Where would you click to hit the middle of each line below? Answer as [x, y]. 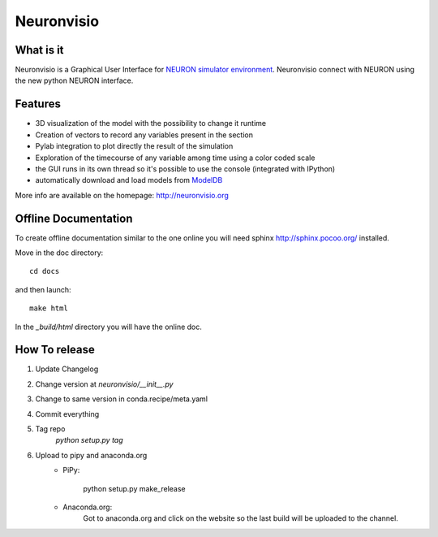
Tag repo [50, 429]
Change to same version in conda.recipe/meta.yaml [122, 399]
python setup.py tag [89, 440]
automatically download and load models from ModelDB [129, 180]
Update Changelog [67, 369]
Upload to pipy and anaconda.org [91, 455]
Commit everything [67, 414]
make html [49, 308]
